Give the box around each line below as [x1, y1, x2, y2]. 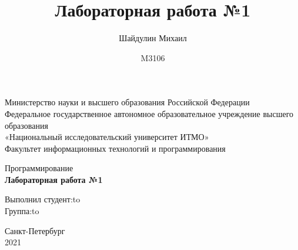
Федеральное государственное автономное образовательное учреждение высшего [5, 107, 294, 119]
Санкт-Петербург [5, 224, 65, 236]
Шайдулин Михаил [119, 32, 187, 44]
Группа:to [5, 205, 39, 217]
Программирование [5, 162, 73, 174]
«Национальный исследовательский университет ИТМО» [5, 131, 209, 143]
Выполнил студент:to [5, 193, 81, 205]
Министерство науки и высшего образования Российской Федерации [5, 96, 250, 108]
